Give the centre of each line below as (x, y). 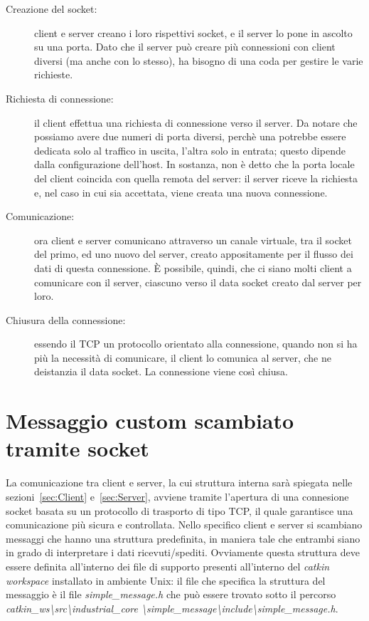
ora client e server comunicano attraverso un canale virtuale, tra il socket (193, 240)
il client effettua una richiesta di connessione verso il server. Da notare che (196, 122)
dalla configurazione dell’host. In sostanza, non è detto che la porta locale (194, 164)
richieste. (54, 74)
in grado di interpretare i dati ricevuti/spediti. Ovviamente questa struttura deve (183, 552)
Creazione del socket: (52, 9)
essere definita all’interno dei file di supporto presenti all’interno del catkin (168, 566)
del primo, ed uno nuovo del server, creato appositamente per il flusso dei (194, 254)
